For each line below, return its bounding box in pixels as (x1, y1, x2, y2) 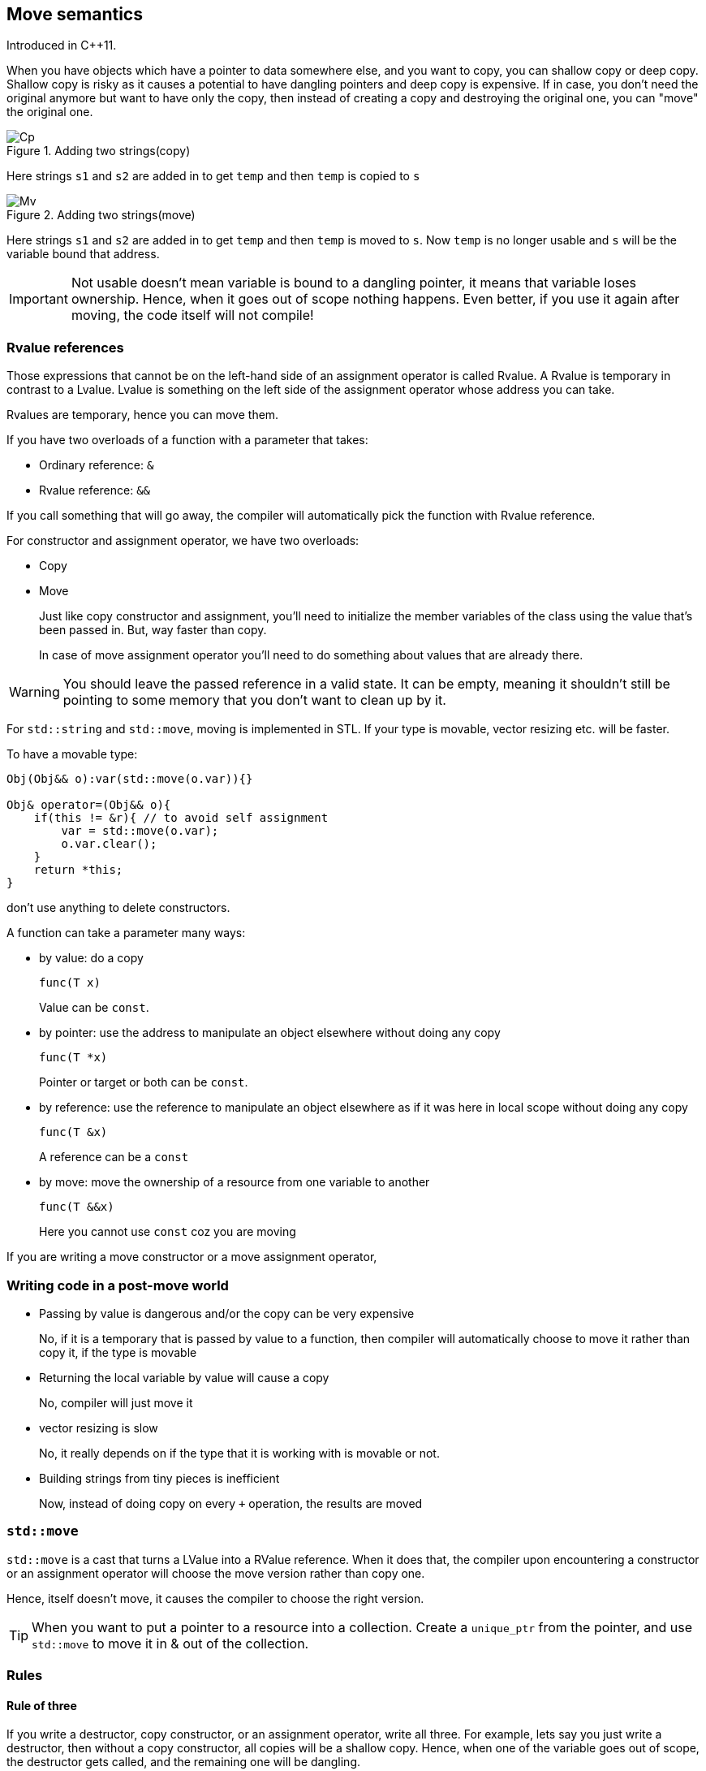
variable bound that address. (6, 247, 160, 261)
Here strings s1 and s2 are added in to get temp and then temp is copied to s (6, 169, 420, 184)
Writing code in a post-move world (6, 1276, 229, 1294)
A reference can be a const (39, 1150, 189, 1164)
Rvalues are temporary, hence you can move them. (6, 408, 279, 422)
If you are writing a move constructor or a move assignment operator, (6, 1250, 377, 1264)
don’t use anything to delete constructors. (6, 901, 230, 915)
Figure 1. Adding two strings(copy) (6, 144, 191, 158)
